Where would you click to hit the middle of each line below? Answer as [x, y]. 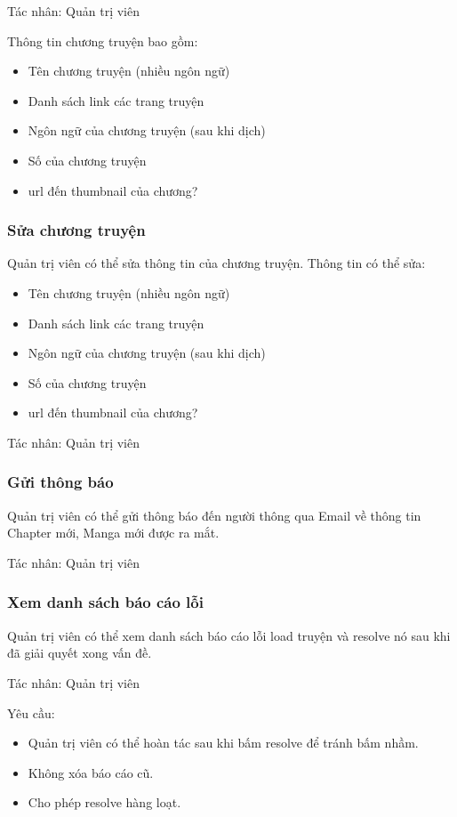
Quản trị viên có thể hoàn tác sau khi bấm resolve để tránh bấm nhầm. [223, 743]
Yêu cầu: [31, 712]
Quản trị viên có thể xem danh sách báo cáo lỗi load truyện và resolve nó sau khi [229, 635]
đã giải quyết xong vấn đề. [80, 653]
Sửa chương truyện [76, 230]
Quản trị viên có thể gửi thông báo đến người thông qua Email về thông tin [214, 515]
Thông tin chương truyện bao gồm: [103, 40]
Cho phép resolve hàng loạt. [104, 802]
